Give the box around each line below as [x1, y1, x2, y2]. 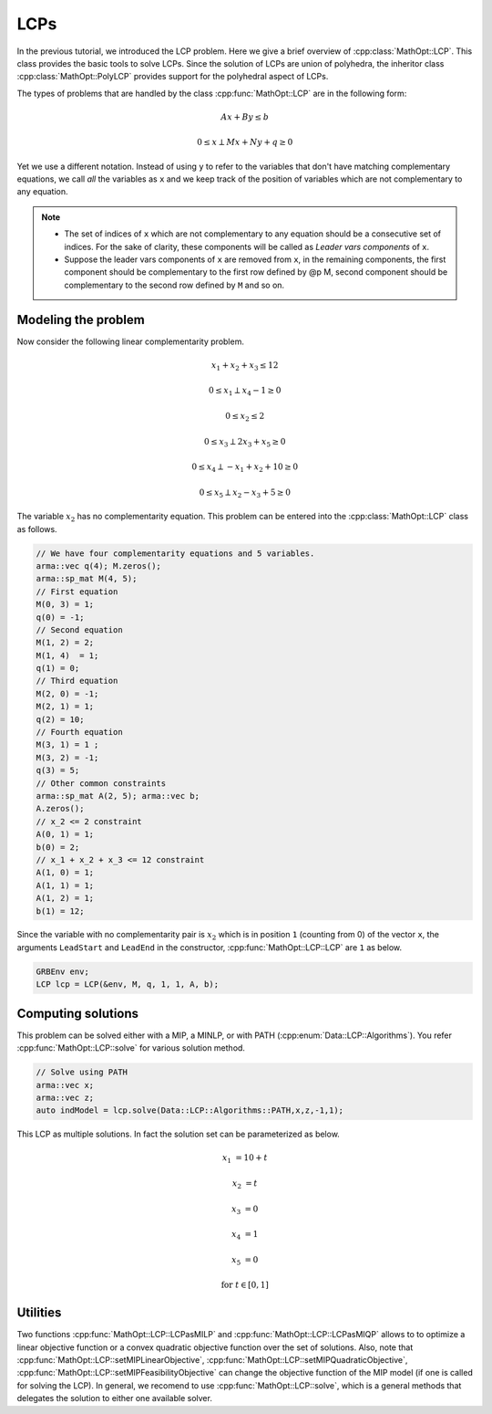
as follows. [16, 523, 58, 534]
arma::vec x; [36, 1080, 95, 1090]
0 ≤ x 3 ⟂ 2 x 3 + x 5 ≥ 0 [203, 436, 286, 449]
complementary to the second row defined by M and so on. [64, 279, 285, 290]
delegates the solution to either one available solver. [16, 1393, 213, 1404]
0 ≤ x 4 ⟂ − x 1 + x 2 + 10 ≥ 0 [191, 462, 299, 474]
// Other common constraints [36, 778, 167, 789]
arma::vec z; [36, 1092, 95, 1103]
